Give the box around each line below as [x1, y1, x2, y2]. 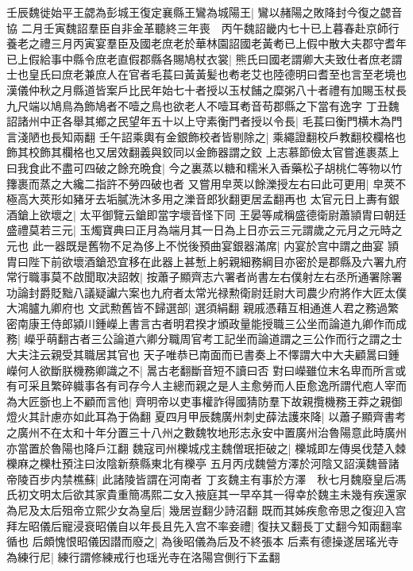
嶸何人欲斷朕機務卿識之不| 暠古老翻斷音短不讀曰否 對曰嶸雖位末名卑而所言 [6, 361, 396, 378]
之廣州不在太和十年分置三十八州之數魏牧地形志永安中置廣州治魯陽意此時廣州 [6, 424, 407, 441]
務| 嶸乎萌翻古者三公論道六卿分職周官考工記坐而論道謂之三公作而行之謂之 [6, 330, 392, 347]
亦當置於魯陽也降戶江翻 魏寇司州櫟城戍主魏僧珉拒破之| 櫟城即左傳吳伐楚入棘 [6, 439, 407, 456]
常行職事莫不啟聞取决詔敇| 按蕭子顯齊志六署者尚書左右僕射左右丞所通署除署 [6, 268, 403, 285]
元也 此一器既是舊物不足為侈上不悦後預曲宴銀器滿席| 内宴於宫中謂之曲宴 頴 [6, 237, 399, 253]
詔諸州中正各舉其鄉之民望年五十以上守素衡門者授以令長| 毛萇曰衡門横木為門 [6, 113, 403, 129]
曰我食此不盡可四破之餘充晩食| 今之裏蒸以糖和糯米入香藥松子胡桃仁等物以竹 [6, 159, 403, 176]
